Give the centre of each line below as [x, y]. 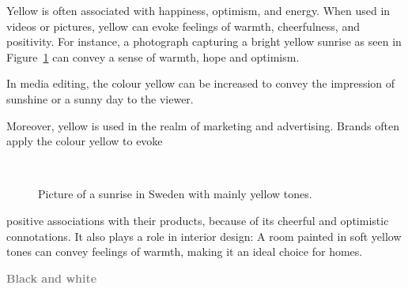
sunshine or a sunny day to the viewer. [100, 98]
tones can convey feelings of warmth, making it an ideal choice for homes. [185, 251]
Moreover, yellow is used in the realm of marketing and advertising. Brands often [203, 125]
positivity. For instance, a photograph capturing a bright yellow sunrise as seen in [204, 41]
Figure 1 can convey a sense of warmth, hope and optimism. [153, 56]
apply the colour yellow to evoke [85, 141]
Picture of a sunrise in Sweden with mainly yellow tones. [175, 194]
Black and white [52, 278]
